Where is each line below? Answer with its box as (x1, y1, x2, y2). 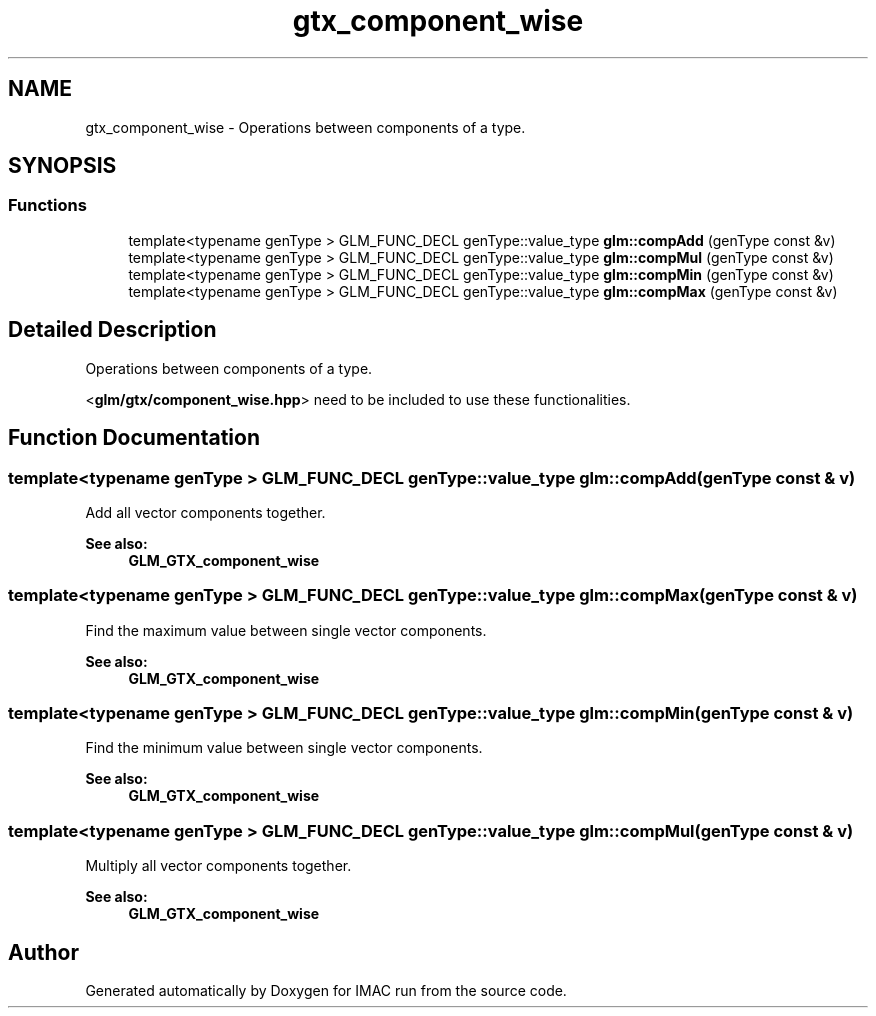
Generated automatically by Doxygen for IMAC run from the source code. (85, 981, 567, 999)
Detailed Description (8, 317, 217, 343)
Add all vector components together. (85, 503, 326, 521)
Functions (8, 195, 87, 216)
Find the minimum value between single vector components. (85, 739, 483, 757)
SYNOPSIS (8, 153, 117, 179)
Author (8, 939, 79, 965)
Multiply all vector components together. (85, 857, 352, 875)
